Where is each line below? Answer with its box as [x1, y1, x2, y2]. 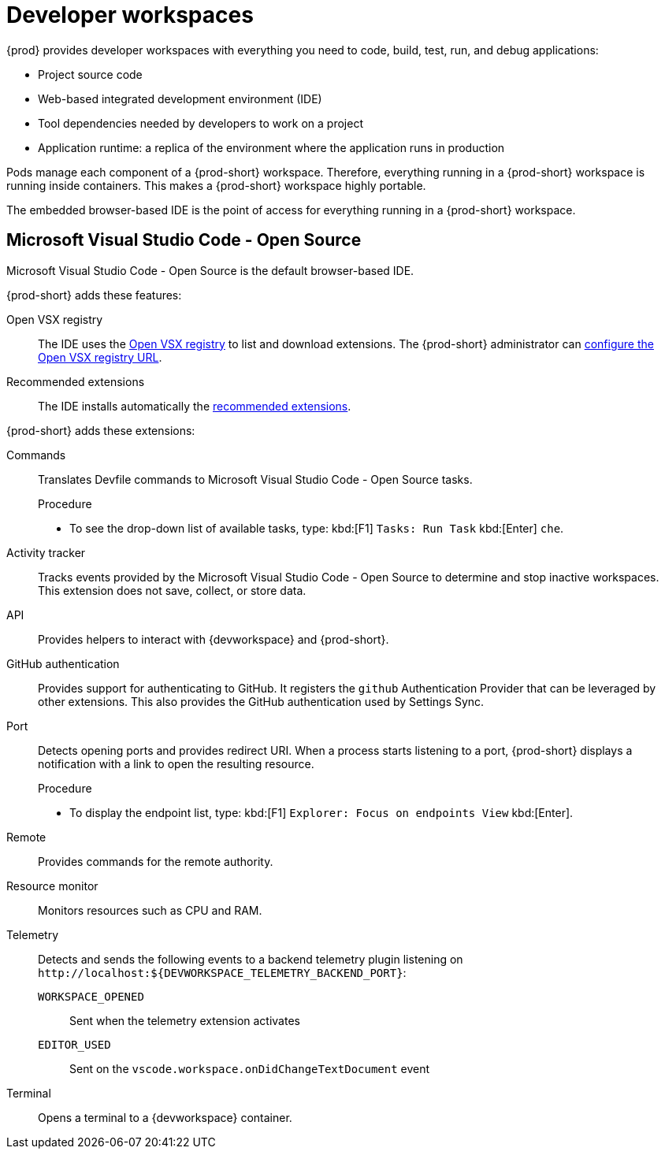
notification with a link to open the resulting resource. [38, 756, 314, 771]
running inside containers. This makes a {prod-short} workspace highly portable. [6, 178, 426, 192]
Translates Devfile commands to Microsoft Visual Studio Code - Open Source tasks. [38, 472, 473, 486]
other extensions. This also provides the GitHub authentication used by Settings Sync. [38, 694, 485, 708]
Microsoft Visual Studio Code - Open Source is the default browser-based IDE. [6, 263, 414, 277]
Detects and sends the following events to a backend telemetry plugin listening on [38, 952, 463, 966]
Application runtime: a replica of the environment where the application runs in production [38, 140, 505, 154]
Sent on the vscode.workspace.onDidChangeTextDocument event [69, 1061, 430, 1075]
